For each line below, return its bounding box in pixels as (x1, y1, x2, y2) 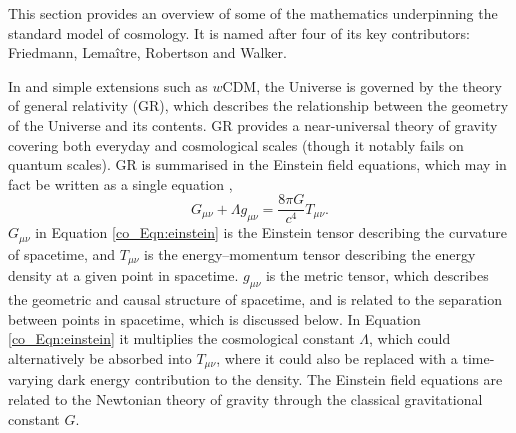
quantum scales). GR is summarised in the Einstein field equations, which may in (8, 154, 507, 175)
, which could (369, 328, 451, 349)
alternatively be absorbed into (8, 347, 192, 368)
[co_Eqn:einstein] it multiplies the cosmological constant (8, 328, 355, 349)
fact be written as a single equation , (8, 173, 233, 194)
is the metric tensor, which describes (265, 265, 489, 286)
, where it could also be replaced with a (216, 347, 458, 368)
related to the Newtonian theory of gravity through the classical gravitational (8, 388, 483, 409)
